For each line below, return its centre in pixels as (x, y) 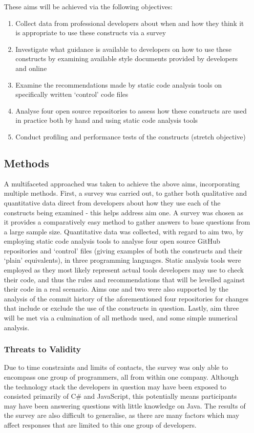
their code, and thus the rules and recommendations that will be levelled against (125, 279)
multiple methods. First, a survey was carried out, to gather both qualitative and (126, 193)
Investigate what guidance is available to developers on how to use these (123, 49)
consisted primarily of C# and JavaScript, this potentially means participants (120, 396)
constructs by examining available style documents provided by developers (127, 58)
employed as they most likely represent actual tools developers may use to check (124, 270)
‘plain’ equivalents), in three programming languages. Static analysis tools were (123, 260)
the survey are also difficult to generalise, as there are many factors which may (122, 415)
